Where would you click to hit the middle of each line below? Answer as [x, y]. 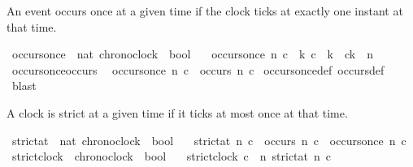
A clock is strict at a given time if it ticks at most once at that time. [177, 112]
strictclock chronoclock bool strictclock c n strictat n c [171, 156]
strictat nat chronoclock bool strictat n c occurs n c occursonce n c [209, 140]
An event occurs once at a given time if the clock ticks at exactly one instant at [205, 11]
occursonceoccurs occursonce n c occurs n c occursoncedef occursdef [198, 69]
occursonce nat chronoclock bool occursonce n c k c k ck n [192, 54]
